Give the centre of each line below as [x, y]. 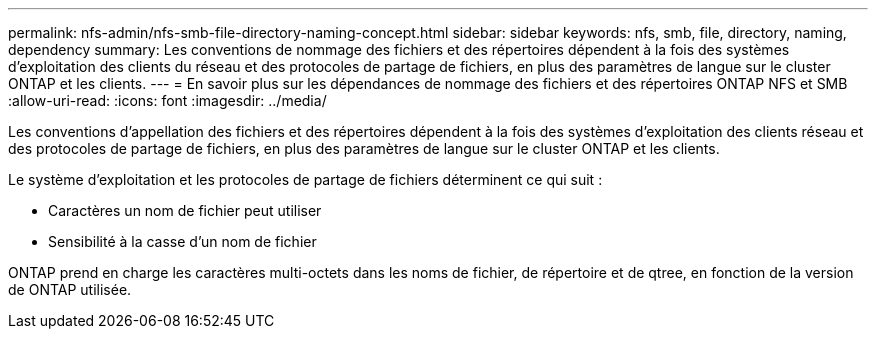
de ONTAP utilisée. [70, 289]
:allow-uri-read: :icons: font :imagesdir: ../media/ [167, 100]
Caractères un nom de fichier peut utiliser [185, 210]
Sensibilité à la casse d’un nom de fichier [182, 241]
